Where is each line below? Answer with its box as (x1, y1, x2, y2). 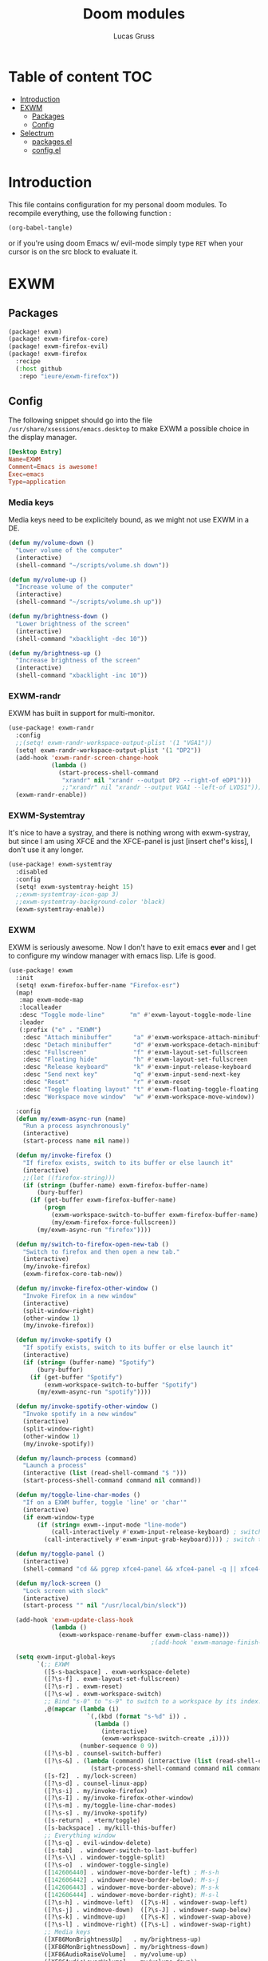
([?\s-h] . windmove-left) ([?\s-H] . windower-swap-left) (43, 1898, 248, 1907)
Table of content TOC (8, 67, 153, 86)
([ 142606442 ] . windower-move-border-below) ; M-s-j (43, 1876, 219, 1884)
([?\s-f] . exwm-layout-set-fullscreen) (43, 1675, 180, 1683)
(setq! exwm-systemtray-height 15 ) (15, 883, 134, 891)
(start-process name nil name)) (22, 1137, 130, 1145)
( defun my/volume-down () (8, 539, 94, 547)
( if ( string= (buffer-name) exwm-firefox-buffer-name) (22, 1181, 209, 1189)
